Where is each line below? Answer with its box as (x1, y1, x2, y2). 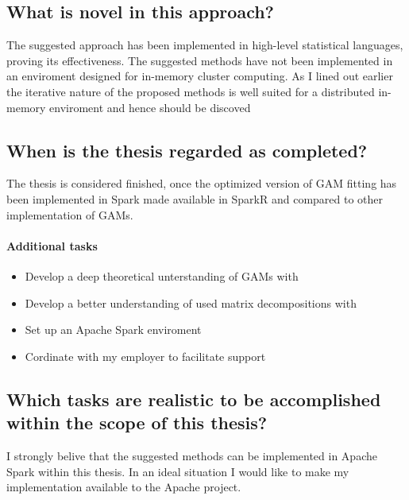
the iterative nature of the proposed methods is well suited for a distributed (6, 83, 375, 99)
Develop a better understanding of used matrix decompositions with (25, 294, 357, 311)
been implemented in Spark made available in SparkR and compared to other (6, 190, 384, 207)
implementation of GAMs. (6, 206, 133, 223)
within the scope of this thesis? (6, 410, 268, 435)
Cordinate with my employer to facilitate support (25, 347, 266, 364)
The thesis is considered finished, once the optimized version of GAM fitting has (6, 175, 397, 192)
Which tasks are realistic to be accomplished (6, 386, 381, 411)
